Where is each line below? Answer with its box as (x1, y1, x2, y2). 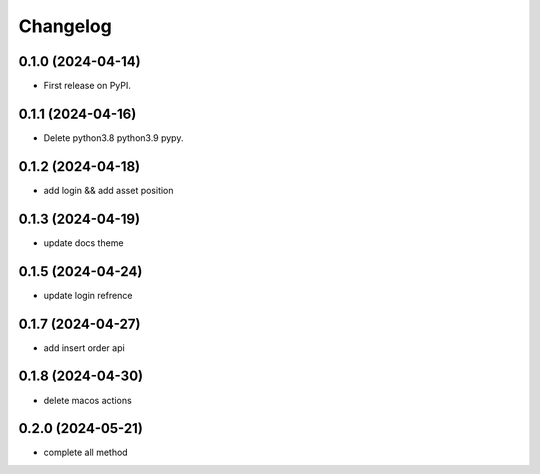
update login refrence (43, 289, 133, 301)
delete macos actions (43, 394, 132, 406)
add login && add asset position (43, 184, 174, 196)
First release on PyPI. (43, 80, 132, 92)
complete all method (43, 446, 129, 459)
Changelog (18, 15, 112, 37)
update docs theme (43, 236, 124, 249)
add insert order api (43, 341, 125, 354)
